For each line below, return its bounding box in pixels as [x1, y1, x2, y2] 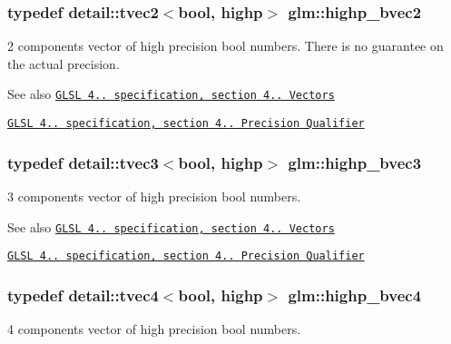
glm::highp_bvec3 [288, 151, 422, 173]
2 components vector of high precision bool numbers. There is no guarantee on [7, 36, 444, 55]
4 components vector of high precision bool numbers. [7, 319, 301, 339]
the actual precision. [7, 54, 120, 73]
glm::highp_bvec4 [288, 283, 422, 306]
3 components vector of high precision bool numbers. [7, 186, 301, 205]
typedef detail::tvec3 [7, 151, 159, 173]
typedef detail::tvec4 [7, 283, 159, 306]
